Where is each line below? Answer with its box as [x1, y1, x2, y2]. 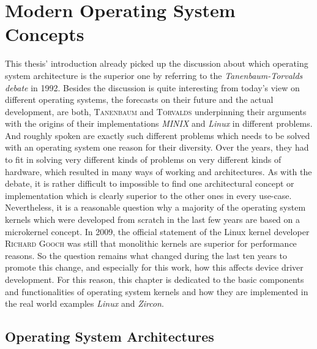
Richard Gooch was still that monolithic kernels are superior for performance [5, 237, 297, 250]
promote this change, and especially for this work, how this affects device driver [5, 261, 304, 274]
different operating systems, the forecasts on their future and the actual [5, 93, 274, 106]
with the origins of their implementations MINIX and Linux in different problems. [5, 117, 313, 130]
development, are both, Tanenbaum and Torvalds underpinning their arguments [5, 105, 307, 118]
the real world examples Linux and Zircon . [5, 297, 164, 310]
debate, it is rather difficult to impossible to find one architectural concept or [5, 177, 294, 190]
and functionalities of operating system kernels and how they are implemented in [5, 285, 308, 298]
